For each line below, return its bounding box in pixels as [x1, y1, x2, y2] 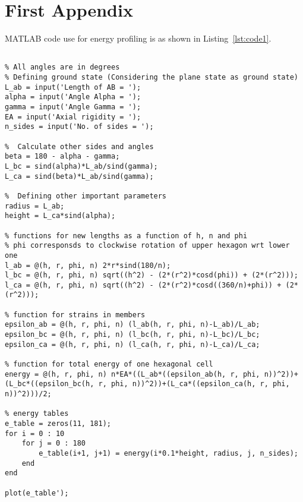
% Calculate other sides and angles [5, 142, 154, 151]
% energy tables [5, 409, 69, 418]
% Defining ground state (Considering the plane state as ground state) [5, 73, 298, 82]
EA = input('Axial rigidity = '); [5, 112, 141, 121]
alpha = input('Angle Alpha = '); [5, 93, 141, 102]
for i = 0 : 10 [5, 429, 65, 438]
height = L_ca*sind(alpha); [5, 211, 116, 220]
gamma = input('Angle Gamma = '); [5, 103, 141, 111]
